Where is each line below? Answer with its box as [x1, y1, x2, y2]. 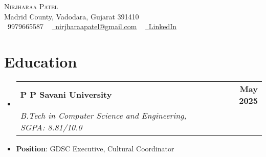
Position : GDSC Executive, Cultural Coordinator [16, 143, 174, 153]
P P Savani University [20, 88, 112, 101]
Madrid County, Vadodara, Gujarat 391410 [4, 11, 139, 21]
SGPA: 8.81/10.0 [20, 121, 82, 133]
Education [4, 51, 77, 72]
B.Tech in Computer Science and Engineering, [20, 109, 187, 121]
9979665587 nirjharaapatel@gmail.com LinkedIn [7, 21, 177, 32]
